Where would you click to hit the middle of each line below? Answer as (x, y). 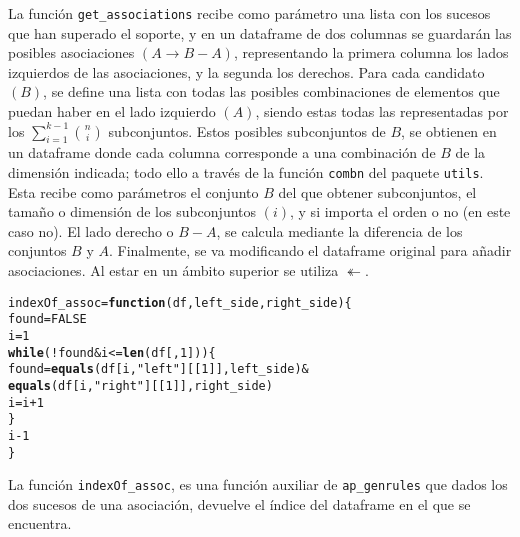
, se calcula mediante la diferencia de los (339, 230)
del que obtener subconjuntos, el (377, 191)
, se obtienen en (449, 130)
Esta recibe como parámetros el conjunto (133, 191)
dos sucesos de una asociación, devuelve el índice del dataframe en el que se (239, 503)
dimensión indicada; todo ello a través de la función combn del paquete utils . (246, 172)
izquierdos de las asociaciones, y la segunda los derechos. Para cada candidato (246, 71)
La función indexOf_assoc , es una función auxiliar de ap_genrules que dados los (258, 484)
